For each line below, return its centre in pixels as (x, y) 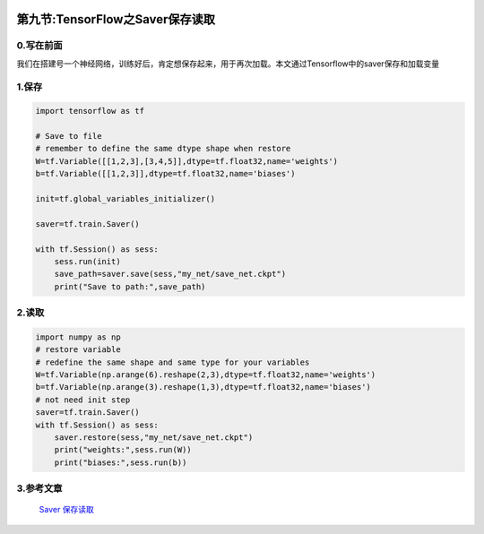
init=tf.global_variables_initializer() (125, 199)
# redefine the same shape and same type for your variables (173, 362)
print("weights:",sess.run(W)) (123, 450)
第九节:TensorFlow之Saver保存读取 (116, 19)
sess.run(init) (87, 261)
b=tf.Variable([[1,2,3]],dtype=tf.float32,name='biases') (165, 174)
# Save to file (69, 136)
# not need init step (83, 400)
